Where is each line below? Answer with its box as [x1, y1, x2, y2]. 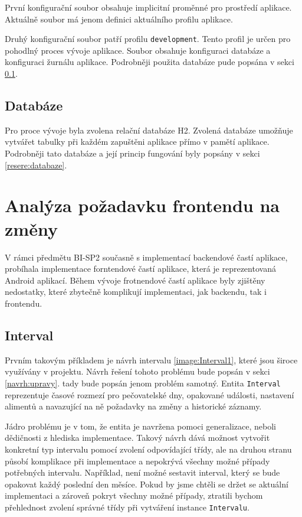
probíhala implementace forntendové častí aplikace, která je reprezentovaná [5, 262, 276, 275]
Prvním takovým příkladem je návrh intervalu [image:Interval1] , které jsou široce [5, 353, 298, 366]
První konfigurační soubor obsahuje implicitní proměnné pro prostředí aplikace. [5, 1, 292, 13]
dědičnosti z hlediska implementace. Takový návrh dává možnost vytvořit [5, 431, 270, 444]
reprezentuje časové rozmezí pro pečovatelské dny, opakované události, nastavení [5, 388, 294, 401]
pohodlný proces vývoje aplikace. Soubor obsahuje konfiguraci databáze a [5, 44, 271, 56]
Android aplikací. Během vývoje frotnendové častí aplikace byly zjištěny [5, 274, 265, 286]
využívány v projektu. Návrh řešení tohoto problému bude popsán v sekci [5, 365, 270, 378]
